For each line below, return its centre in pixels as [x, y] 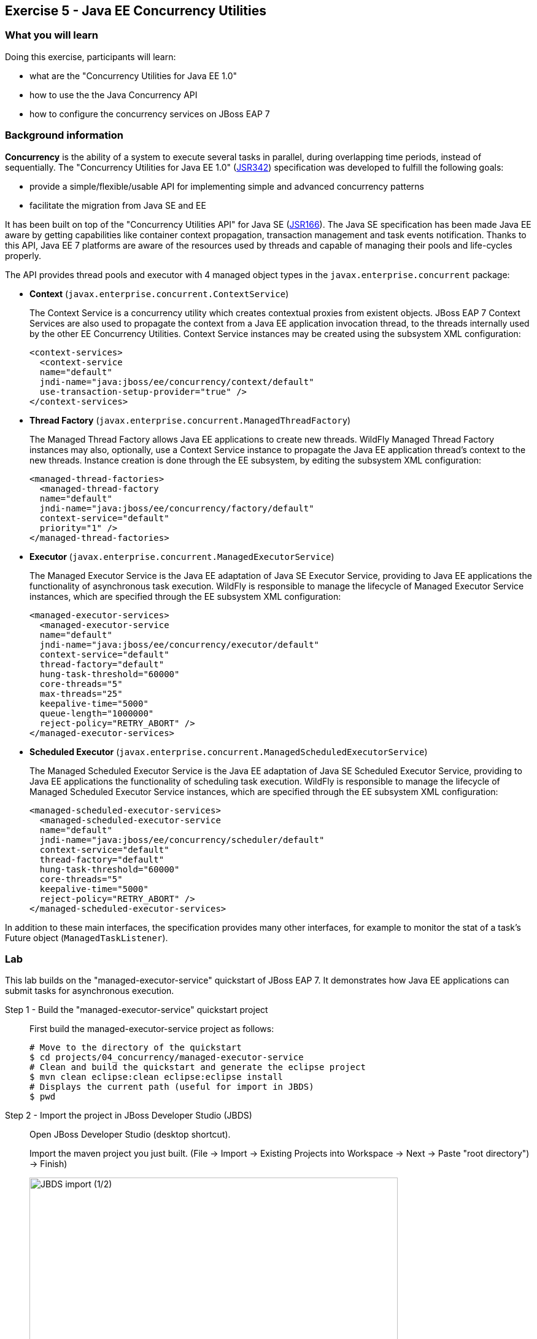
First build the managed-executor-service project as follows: [152, 1029]
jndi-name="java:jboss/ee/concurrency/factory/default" [177, 508]
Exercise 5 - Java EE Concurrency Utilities [136, 11]
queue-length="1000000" [97, 713]
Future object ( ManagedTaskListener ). [87, 937]
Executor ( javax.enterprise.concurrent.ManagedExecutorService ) [182, 556]
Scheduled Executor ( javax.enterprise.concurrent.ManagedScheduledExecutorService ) [229, 751]
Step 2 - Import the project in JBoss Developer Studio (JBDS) [129, 1116]
